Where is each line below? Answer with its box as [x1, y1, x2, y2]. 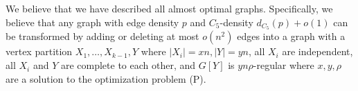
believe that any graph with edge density [6, 14, 179, 29]
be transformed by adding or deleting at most [6, 29, 199, 43]
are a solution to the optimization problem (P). [6, 71, 206, 85]
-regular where [253, 58, 314, 72]
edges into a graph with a [237, 29, 346, 43]
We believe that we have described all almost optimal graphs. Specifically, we [6, 1, 333, 15]
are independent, [282, 44, 353, 59]
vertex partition [6, 44, 73, 59]
